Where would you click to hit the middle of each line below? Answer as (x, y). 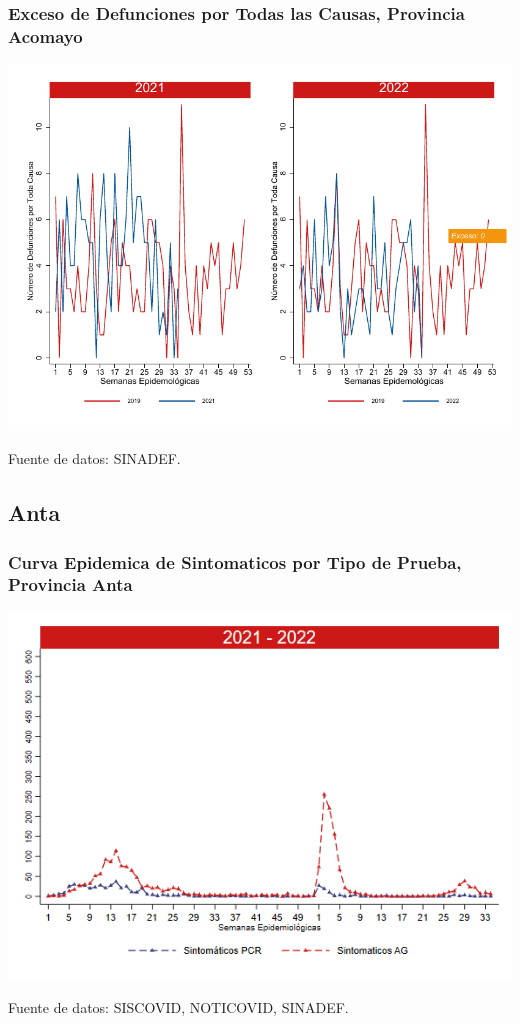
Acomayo (45, 35)
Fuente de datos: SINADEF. (94, 458)
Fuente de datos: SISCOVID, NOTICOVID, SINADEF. (178, 1007)
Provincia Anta (70, 584)
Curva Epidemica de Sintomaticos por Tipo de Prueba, (235, 561)
